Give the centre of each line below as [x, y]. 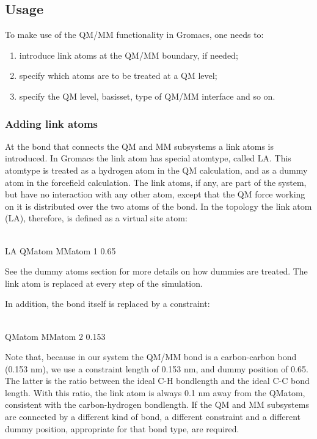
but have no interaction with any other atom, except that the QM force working [155, 194]
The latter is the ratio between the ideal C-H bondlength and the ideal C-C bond [157, 381]
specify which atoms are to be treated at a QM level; [118, 76]
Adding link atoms [51, 123]
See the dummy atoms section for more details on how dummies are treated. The [156, 271]
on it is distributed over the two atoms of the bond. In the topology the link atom [158, 206]
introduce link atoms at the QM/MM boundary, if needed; [129, 55]
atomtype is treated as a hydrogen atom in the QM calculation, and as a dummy [156, 170]
